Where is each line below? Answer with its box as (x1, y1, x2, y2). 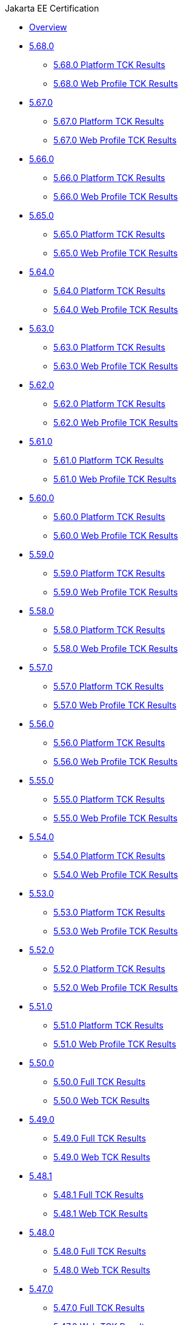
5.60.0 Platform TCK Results (53, 512, 165, 522)
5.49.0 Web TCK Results (53, 1152, 150, 1162)
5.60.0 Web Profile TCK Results (53, 530, 178, 541)
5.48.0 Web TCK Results (53, 1265, 150, 1275)
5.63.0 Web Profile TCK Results (53, 361, 178, 371)
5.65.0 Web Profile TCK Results (53, 248, 178, 258)
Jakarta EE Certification (5, 3, 99, 13)
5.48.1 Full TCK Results (53, 1190, 144, 1200)
